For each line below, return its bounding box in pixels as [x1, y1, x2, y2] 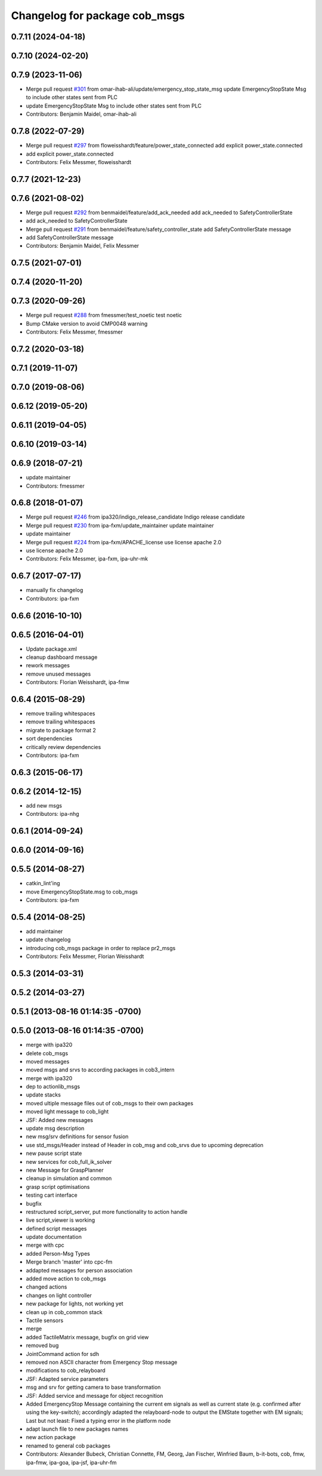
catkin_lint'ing [26, 880, 60, 887]
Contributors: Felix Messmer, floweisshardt [26, 158, 131, 165]
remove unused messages [26, 670, 91, 677]
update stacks [26, 1091, 61, 1098]
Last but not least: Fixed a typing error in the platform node [26, 1417, 171, 1424]
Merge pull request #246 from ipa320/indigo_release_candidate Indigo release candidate [26, 513, 245, 520]
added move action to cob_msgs [26, 1275, 107, 1283]
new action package [26, 1434, 76, 1441]
